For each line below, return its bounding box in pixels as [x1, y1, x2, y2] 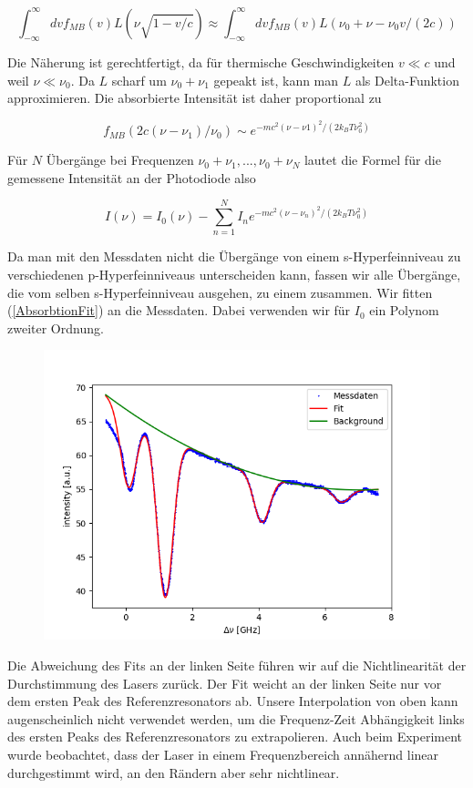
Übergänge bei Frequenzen [46, 150, 194, 169]
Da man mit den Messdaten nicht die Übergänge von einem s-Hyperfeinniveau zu [7, 247, 461, 266]
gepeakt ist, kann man [213, 70, 339, 89]
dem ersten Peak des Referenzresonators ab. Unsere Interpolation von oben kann [7, 691, 458, 711]
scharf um [111, 70, 167, 89]
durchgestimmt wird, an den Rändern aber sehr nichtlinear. [7, 762, 340, 782]
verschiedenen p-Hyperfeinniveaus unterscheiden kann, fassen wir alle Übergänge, [7, 265, 461, 284]
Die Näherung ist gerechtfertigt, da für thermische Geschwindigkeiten [7, 53, 395, 72]
